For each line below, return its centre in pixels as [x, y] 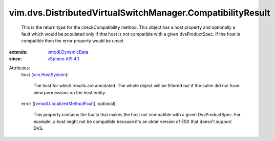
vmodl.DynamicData [68, 52]
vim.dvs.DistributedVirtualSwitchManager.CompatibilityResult [140, 13]
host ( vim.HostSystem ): [45, 74]
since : [15, 59]
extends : [18, 52]
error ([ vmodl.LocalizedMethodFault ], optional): [69, 104]
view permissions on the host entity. [70, 92]
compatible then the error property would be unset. [73, 41]
